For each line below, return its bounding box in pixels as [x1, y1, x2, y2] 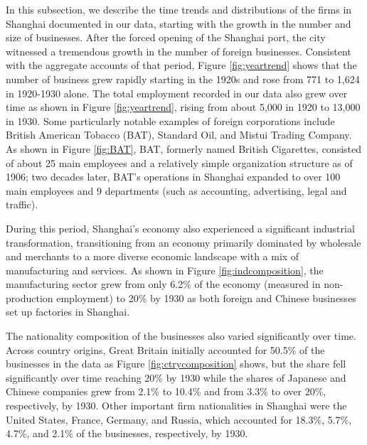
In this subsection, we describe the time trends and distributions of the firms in [6, 2, 352, 16]
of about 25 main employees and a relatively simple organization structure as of [6, 155, 353, 170]
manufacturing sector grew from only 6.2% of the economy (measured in [6, 277, 321, 291]
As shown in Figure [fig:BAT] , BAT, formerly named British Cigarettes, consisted [6, 141, 362, 156]
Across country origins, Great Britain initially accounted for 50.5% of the [6, 342, 325, 357]
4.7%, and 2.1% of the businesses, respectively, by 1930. [6, 426, 248, 441]
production [6, 290, 53, 305]
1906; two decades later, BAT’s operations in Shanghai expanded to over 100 [6, 169, 341, 184]
